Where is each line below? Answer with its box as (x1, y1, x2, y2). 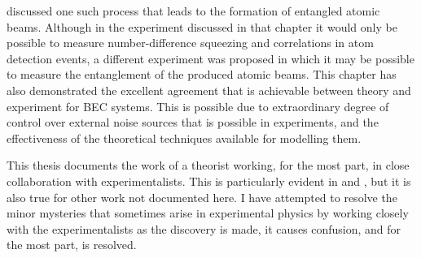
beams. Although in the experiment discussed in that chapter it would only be (7, 18, 397, 35)
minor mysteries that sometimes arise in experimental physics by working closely (7, 204, 409, 221)
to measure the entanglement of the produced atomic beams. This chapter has (7, 66, 397, 83)
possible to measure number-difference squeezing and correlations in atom (7, 34, 374, 51)
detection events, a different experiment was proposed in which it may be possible (7, 49, 414, 67)
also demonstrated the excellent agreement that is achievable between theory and (7, 81, 411, 98)
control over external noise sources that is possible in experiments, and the (7, 114, 379, 131)
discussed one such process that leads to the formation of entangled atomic (7, 2, 380, 19)
